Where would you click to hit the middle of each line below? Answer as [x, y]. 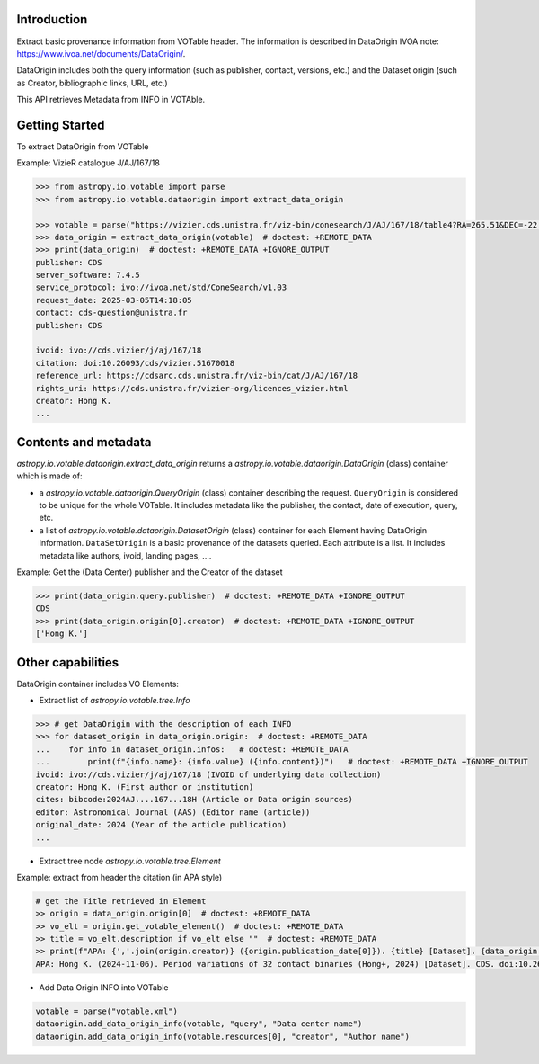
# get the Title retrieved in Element [121, 901]
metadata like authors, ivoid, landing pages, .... [125, 555]
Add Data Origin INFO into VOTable [104, 987]
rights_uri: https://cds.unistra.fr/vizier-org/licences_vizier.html [192, 388]
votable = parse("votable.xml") [107, 1011]
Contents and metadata [84, 442]
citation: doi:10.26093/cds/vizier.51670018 [135, 363]
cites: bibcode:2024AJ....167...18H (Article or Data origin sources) [194, 800]
